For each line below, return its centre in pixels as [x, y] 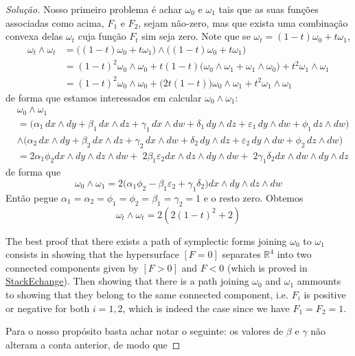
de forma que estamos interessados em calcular [104, 97]
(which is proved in [267, 267]
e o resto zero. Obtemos [253, 197]
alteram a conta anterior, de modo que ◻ [93, 344]
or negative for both [48, 308]
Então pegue [32, 197]
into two [294, 254]
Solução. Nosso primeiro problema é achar [94, 9]
